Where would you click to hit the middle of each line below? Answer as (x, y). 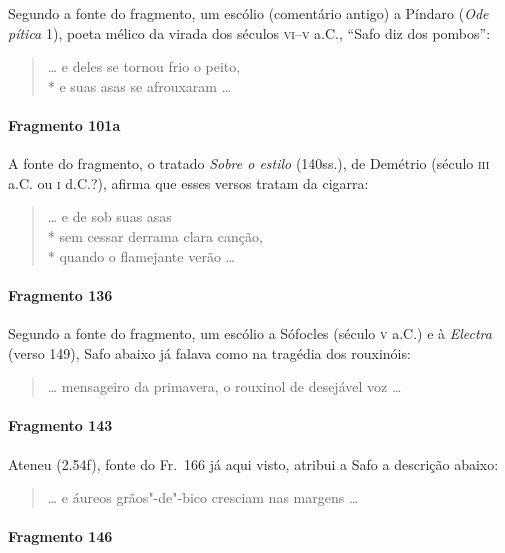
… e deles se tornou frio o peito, (144, 66)
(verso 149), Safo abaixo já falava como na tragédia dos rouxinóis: (209, 352)
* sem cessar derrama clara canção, (155, 235)
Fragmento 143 (60, 425)
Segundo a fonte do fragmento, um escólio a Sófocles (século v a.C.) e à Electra (250, 332)
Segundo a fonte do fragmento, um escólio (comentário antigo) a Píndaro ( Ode (248, 13)
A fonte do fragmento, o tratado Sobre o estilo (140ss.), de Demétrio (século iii (249, 163)
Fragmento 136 (60, 294)
